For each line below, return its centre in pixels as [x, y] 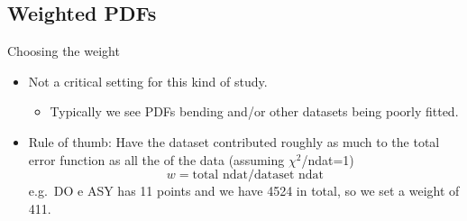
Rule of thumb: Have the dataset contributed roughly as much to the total [234, 141]
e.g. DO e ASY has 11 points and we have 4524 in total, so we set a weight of [244, 191]
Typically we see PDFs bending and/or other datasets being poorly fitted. [254, 111]
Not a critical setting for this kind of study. [148, 81]
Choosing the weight [64, 51]
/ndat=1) [328, 159]
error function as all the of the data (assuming [156, 159]
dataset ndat [288, 175]
